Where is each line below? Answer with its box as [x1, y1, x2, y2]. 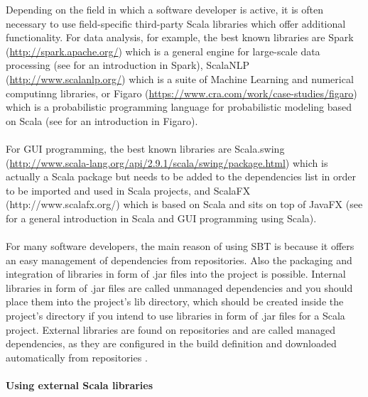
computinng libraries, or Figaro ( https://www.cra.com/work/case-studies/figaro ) [6, 85, 357, 100]
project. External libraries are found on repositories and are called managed [6, 322, 335, 337]
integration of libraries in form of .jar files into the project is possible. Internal [6, 266, 346, 281]
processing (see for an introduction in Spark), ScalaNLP [6, 58, 250, 72]
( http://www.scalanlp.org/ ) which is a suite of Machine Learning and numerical [6, 71, 354, 86]
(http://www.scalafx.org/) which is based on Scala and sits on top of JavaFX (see [6, 197, 363, 212]
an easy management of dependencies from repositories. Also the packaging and [6, 252, 352, 267]
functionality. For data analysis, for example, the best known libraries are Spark [6, 30, 354, 45]
